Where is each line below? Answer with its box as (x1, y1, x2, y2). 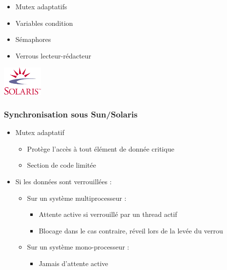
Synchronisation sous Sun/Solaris (4, 108, 138, 120)
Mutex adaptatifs (15, 1, 67, 11)
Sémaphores (15, 34, 51, 44)
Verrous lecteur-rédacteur (15, 50, 91, 60)
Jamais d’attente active (39, 258, 108, 269)
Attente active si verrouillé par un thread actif (39, 209, 177, 219)
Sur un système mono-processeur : (27, 242, 129, 252)
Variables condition (15, 18, 73, 28)
